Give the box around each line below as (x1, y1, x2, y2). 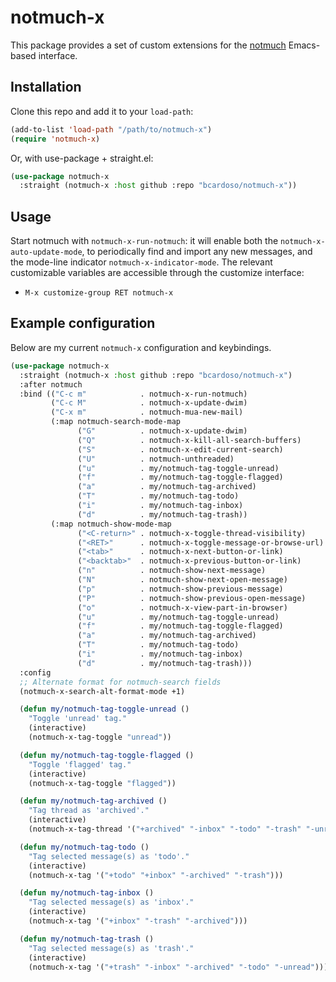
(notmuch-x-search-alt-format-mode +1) (19, 686, 186, 696)
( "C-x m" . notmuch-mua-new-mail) (50, 407, 244, 418)
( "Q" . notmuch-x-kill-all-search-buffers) (77, 435, 302, 445)
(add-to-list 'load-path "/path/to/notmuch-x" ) (10, 124, 213, 135)
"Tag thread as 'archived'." (28, 806, 150, 816)
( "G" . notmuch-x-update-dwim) (77, 426, 248, 436)
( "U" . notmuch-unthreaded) (77, 454, 235, 464)
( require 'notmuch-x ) (10, 134, 101, 144)
